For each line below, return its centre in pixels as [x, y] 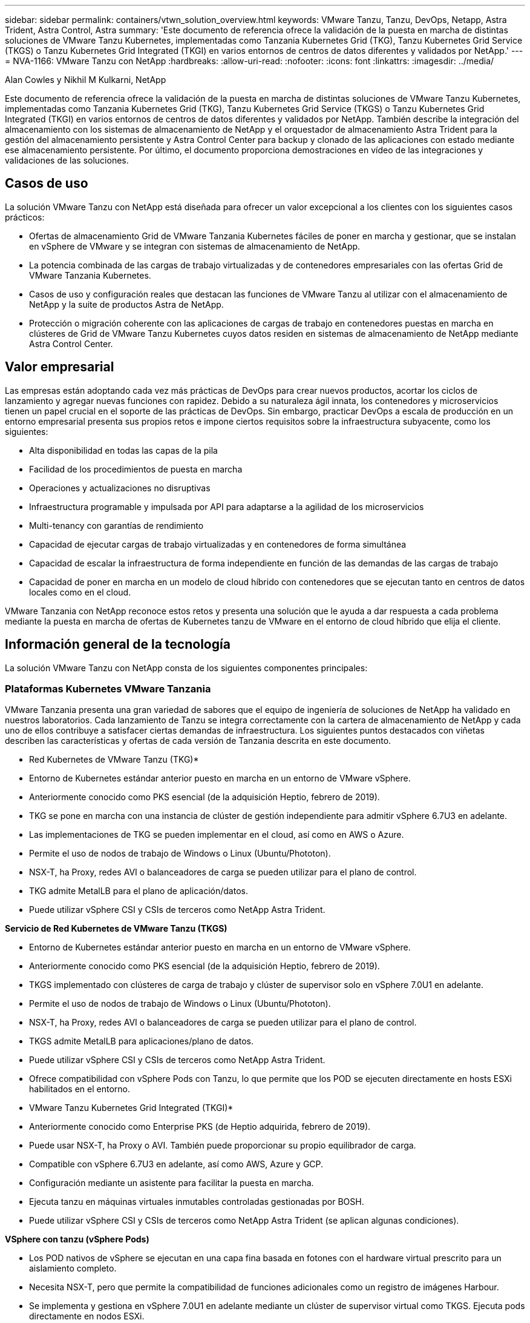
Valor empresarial [60, 367]
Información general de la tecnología [118, 645]
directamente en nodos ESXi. [87, 1316]
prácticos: [25, 217]
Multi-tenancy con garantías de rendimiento [116, 525]
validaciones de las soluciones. [67, 160]
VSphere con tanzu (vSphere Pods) [77, 1239]
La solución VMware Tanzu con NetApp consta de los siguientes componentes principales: [186, 668]
